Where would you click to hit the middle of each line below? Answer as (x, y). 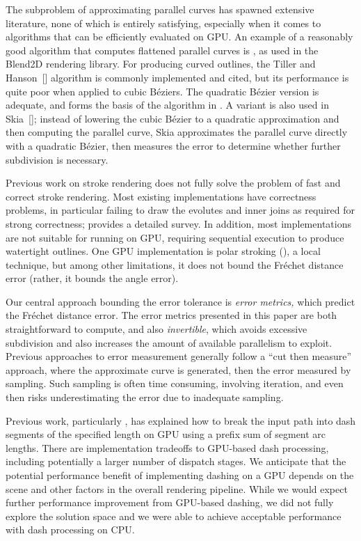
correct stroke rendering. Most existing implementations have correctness (161, 196)
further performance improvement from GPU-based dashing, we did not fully (170, 502)
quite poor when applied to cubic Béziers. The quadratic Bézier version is (162, 91)
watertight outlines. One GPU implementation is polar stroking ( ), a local (163, 251)
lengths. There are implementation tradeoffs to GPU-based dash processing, (167, 447)
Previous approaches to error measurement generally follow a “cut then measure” (178, 356)
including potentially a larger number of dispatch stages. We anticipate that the (176, 461)
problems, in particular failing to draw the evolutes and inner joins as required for (180, 210)
